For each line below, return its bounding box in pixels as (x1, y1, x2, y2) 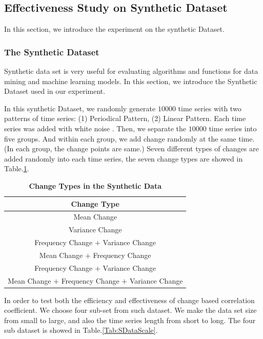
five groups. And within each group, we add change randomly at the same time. (4, 133, 255, 144)
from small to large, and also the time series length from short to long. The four (4, 314, 256, 325)
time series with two (178, 103, 241, 113)
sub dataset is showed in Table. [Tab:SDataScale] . (4, 325, 158, 335)
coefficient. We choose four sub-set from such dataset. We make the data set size (4, 305, 257, 315)
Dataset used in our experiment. (4, 86, 106, 96)
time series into (209, 123, 257, 133)
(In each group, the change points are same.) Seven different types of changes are (4, 143, 259, 154)
